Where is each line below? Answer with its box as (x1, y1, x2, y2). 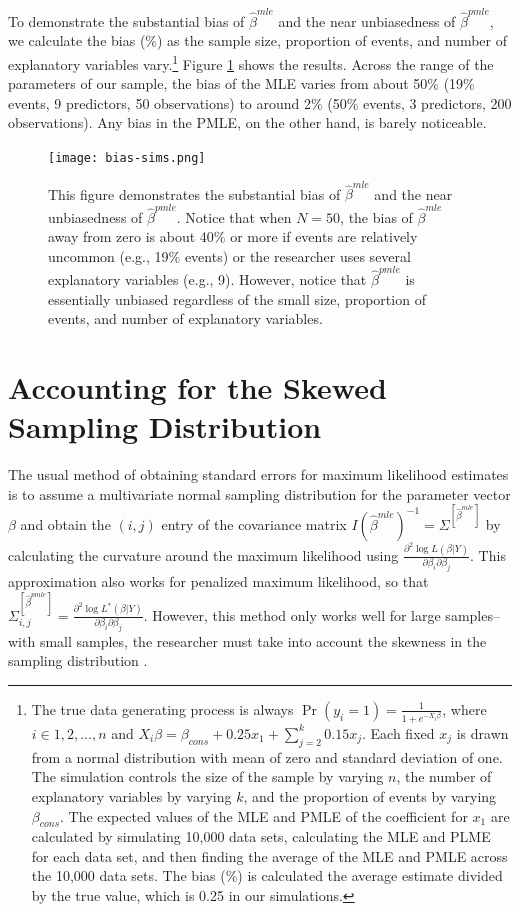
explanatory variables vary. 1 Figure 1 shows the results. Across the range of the (8, 50, 494, 74)
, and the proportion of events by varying (243, 785, 497, 806)
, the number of (396, 766, 492, 787)
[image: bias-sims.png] (48, 150, 206, 165)
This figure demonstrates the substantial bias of (48, 183, 341, 204)
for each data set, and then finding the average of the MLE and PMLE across (31, 845, 508, 866)
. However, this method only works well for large (143, 604, 441, 625)
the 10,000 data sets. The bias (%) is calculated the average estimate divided (31, 865, 503, 886)
